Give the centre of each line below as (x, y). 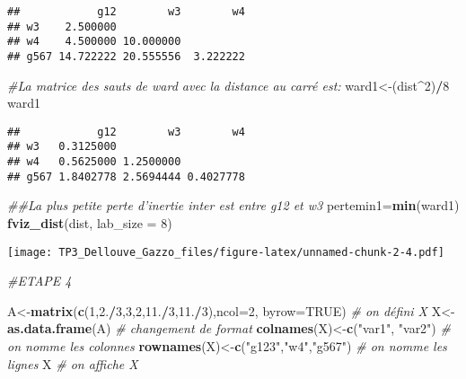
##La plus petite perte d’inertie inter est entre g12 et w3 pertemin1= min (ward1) (233, 205)
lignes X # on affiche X (73, 363)
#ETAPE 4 (40, 281)
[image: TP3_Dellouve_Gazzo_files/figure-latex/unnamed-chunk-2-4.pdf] (226, 252)
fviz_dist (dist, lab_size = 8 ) (90, 223)
